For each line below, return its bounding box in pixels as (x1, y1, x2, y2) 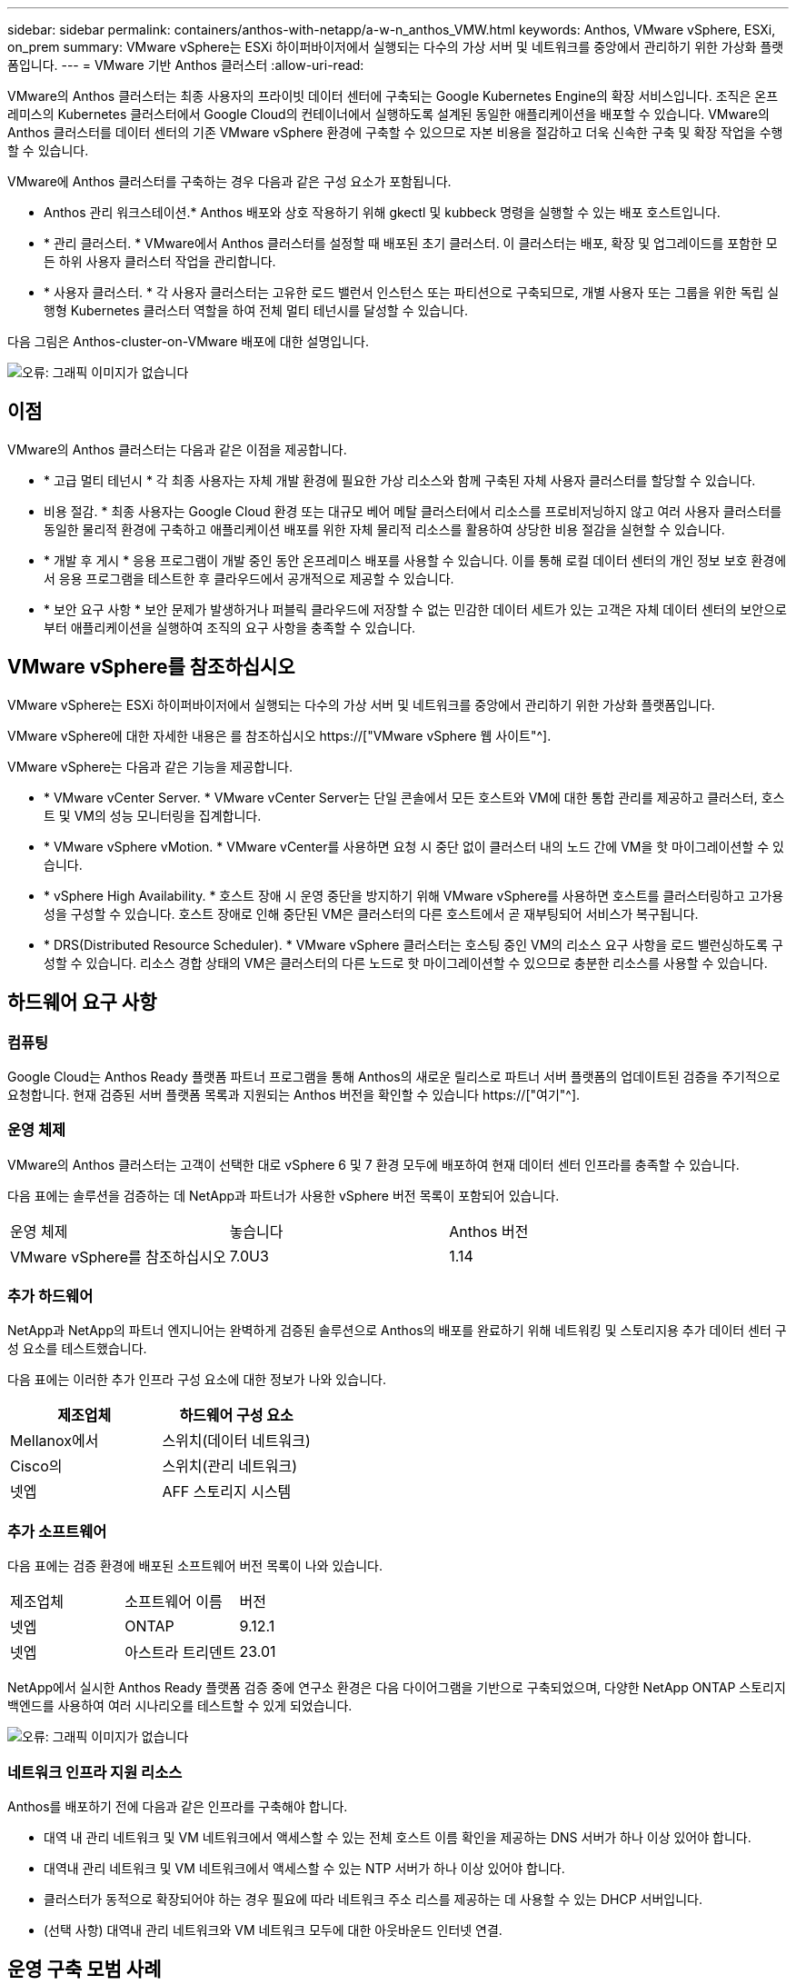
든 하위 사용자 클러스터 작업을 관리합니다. (44, 254, 276, 269)
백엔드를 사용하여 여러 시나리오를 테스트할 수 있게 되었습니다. (7, 1698, 353, 1714)
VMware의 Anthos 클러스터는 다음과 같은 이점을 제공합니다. (7, 441, 347, 457)
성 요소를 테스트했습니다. (7, 1341, 147, 1357)
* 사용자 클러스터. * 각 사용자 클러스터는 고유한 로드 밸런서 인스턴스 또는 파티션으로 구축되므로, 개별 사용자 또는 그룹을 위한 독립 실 (44, 284, 780, 300)
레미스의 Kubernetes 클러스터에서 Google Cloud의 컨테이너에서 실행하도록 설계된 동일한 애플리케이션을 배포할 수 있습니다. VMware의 (7, 106, 770, 122)
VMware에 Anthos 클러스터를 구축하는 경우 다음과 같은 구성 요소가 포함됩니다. (7, 174, 452, 189)
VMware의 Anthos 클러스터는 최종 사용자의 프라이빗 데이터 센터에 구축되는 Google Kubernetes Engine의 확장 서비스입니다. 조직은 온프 (7, 88, 779, 104)
